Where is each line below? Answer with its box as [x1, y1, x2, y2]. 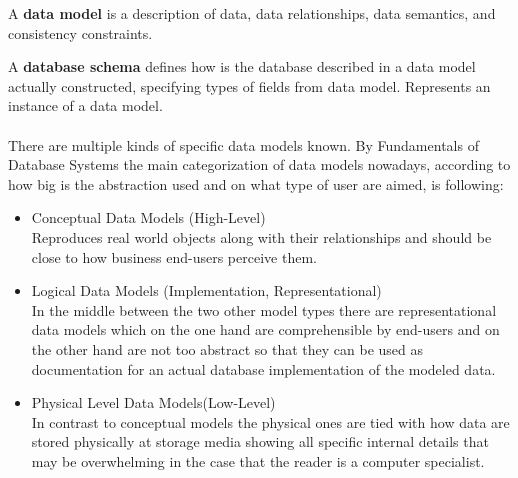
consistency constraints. [8, 22, 153, 43]
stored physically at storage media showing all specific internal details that [31, 431, 489, 452]
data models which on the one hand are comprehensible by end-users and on [31, 319, 500, 340]
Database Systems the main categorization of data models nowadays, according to [8, 154, 511, 175]
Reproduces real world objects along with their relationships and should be [31, 226, 492, 247]
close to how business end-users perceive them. [31, 246, 317, 267]
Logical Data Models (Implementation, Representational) [31, 280, 382, 301]
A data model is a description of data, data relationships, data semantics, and [8, 3, 496, 23]
